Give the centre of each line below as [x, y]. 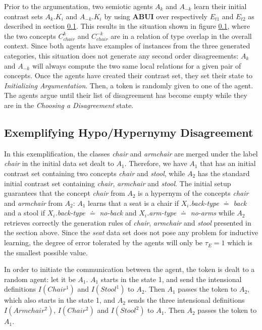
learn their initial [220, 6]
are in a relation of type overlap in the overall [181, 36]
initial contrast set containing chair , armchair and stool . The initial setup [118, 183]
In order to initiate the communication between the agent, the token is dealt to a [129, 269]
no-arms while [213, 213]
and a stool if [24, 213]
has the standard [224, 173]
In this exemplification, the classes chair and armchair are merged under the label [131, 153]
